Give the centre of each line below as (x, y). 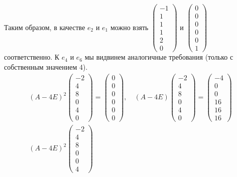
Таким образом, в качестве (45, 27)
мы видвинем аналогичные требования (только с (159, 57)
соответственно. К (32, 57)
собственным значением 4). (46, 66)
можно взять (129, 27)
